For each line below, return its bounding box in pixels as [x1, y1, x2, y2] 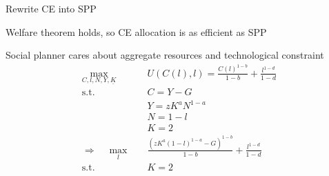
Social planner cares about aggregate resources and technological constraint [6, 48, 324, 62]
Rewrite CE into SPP [6, 1, 97, 15]
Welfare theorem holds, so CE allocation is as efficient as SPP [6, 24, 267, 39]
